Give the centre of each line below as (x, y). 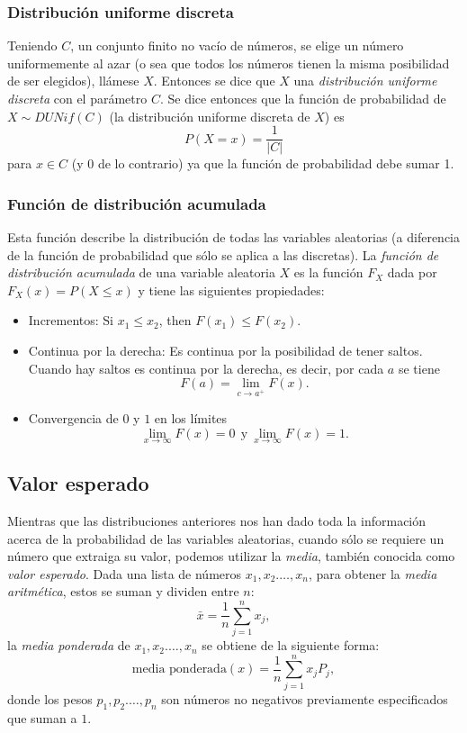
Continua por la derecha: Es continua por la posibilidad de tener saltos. (225, 351)
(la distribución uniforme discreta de (210, 116)
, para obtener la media (373, 573)
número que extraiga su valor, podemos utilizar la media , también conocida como (231, 556)
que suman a (42, 717)
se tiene (419, 368)
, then (175, 320)
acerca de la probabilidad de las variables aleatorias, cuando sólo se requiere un (226, 538)
